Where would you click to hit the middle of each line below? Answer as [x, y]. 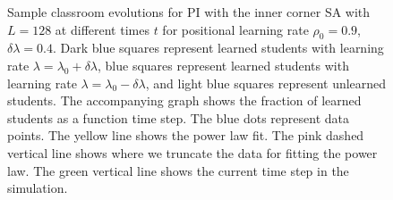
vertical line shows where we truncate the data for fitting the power [192, 152]
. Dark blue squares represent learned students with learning [218, 48]
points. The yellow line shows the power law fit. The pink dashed [186, 135]
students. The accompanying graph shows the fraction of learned [184, 100]
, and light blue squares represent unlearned [266, 83]
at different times [102, 29]
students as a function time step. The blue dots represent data [179, 117]
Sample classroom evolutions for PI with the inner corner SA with [189, 12]
